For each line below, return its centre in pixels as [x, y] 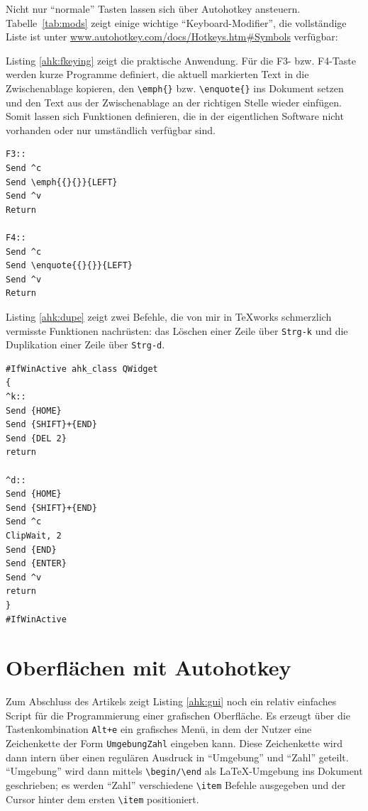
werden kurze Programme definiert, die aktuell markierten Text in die [157, 74]
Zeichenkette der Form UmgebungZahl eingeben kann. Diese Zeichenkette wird [174, 743]
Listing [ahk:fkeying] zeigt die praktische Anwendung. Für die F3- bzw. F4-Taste [181, 60]
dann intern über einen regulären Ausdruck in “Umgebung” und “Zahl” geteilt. [177, 757]
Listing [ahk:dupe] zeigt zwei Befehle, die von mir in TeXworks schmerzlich [169, 316]
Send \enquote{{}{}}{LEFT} [69, 266]
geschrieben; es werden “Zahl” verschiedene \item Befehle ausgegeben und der [176, 785]
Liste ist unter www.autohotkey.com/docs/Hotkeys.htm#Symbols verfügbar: [172, 37]
